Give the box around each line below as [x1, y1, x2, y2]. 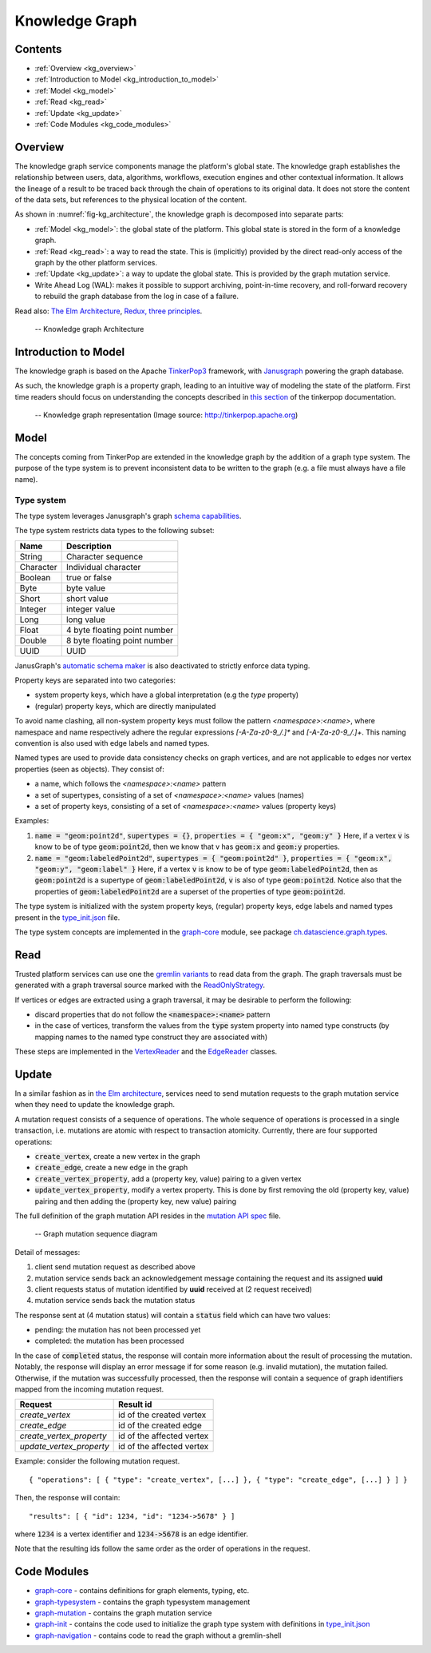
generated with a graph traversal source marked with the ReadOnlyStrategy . [14, 980, 265, 990]
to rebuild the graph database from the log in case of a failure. [34, 292, 239, 301]
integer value [65, 603, 116, 615]
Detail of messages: [14, 1247, 81, 1257]
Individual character [65, 561, 141, 572]
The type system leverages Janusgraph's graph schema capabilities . [14, 511, 242, 520]
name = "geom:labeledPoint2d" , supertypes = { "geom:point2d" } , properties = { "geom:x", [34, 853, 393, 862]
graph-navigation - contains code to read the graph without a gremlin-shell [34, 1631, 282, 1640]
